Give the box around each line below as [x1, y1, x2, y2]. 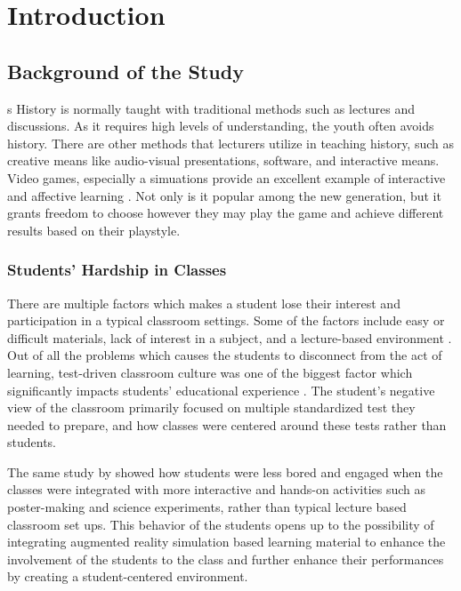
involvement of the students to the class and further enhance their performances [7, 549, 444, 568]
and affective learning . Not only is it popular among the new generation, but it [7, 186, 441, 204]
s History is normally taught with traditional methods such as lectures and [7, 99, 416, 117]
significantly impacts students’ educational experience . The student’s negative [7, 380, 435, 399]
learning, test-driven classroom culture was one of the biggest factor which [7, 363, 413, 381]
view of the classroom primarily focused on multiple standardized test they [7, 398, 416, 417]
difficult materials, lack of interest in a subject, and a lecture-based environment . [7, 328, 452, 347]
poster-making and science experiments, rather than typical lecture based [7, 498, 407, 516]
